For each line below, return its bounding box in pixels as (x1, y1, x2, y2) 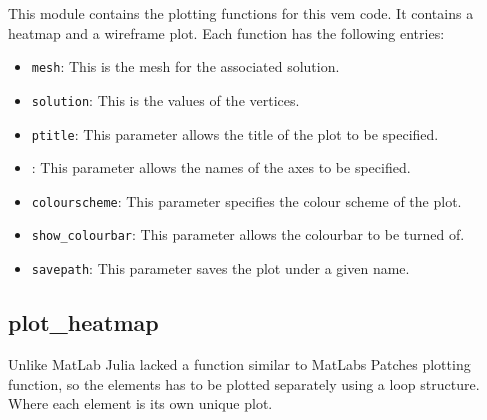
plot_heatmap (8, 307, 159, 338)
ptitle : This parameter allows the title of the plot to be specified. (31, 123, 439, 144)
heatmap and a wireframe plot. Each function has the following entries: (8, 22, 445, 43)
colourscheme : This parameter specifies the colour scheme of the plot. (31, 190, 462, 211)
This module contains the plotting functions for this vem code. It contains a (8, 3, 474, 23)
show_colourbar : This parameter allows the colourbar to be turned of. (31, 224, 465, 245)
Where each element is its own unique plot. (8, 393, 273, 414)
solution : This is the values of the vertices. (31, 89, 300, 110)
